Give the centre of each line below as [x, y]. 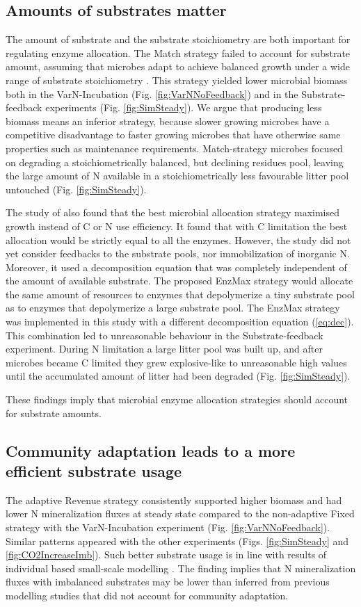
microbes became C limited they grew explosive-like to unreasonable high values [176, 362]
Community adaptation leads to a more [151, 450]
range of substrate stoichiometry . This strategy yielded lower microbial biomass [177, 80]
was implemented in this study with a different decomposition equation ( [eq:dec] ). [180, 322]
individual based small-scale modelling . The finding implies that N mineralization [181, 568]
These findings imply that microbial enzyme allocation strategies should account [177, 399]
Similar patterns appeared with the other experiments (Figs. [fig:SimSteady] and [177, 541]
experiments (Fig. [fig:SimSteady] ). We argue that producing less [184, 107]
